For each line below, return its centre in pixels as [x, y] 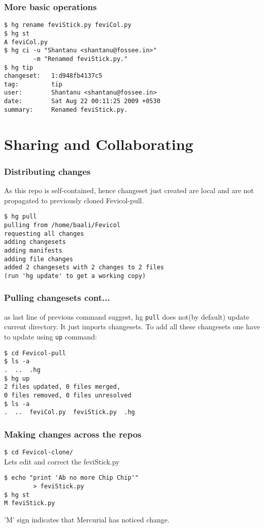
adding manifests [33, 250]
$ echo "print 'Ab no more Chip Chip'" [71, 478]
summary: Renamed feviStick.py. [66, 110]
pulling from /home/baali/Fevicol [62, 225]
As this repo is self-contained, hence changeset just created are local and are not [129, 190]
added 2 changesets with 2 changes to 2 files [84, 268]
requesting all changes [44, 234]
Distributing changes [47, 171]
